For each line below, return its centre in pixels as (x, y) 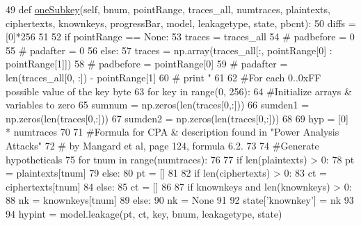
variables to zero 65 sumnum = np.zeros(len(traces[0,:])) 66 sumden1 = (158, 105)
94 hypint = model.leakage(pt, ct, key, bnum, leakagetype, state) (144, 213)
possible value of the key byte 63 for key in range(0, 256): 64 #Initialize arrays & (179, 91)
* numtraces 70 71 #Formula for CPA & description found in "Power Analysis (173, 132)
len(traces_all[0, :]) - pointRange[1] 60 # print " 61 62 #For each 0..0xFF (163, 77)
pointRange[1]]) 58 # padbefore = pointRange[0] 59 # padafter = (147, 64)
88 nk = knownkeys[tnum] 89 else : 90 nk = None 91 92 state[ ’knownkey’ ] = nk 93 (180, 200)
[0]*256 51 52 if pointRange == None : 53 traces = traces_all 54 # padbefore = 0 (180, 37)
